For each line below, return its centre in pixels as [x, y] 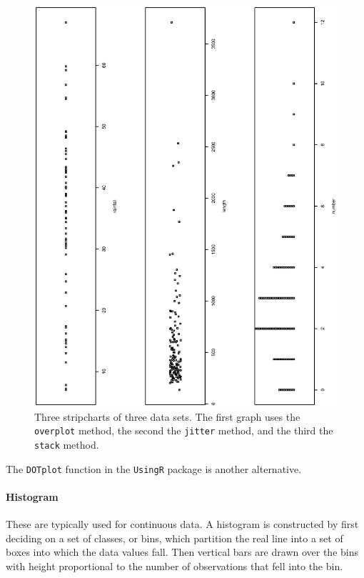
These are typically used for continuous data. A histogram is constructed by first [182, 524]
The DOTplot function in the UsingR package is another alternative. [154, 468]
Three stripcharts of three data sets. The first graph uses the [167, 416]
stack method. [67, 444]
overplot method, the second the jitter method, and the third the [184, 430]
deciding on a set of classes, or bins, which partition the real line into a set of [175, 538]
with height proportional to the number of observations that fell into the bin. [175, 565]
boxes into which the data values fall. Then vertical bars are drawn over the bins [182, 552]
